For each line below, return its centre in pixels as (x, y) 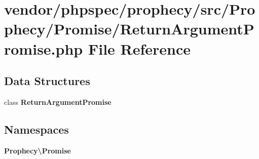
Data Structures (47, 81)
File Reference (139, 48)
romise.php (44, 48)
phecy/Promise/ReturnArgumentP (129, 29)
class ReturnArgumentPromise (58, 102)
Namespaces (36, 129)
